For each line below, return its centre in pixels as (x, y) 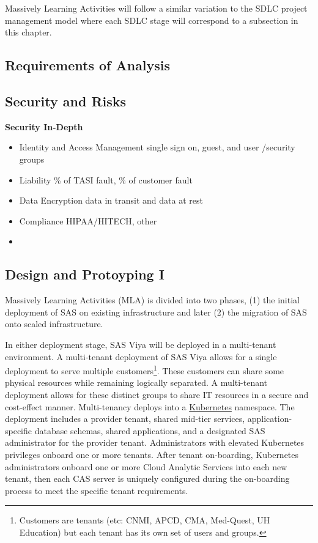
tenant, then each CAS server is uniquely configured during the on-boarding (147, 478)
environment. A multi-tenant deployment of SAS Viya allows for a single (141, 356)
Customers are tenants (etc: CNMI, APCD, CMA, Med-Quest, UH (145, 520)
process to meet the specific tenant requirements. (97, 490)
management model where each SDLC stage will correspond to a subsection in (152, 20)
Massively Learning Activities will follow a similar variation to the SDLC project (156, 8)
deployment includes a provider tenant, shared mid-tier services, (125, 419)
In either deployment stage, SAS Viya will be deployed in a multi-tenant (141, 344)
